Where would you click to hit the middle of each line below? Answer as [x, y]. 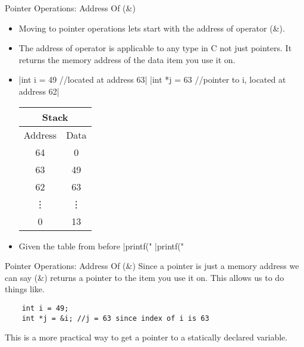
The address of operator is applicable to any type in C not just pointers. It [155, 48]
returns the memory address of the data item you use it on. [127, 59]
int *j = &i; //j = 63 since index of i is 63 [115, 318]
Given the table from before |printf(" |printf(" [101, 246]
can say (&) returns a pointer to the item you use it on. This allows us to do [145, 277]
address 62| [39, 91]
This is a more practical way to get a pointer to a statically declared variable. [146, 337]
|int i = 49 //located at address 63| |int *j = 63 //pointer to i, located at [152, 79]
